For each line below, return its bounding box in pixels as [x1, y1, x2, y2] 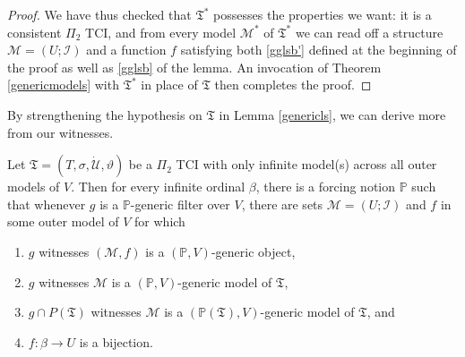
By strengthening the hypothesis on [7, 105, 202, 123]
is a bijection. [79, 332, 153, 351]
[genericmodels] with [7, 75, 119, 94]
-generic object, [211, 242, 296, 260]
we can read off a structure [295, 22, 443, 41]
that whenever [7, 194, 86, 213]
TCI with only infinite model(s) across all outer [176, 155, 437, 174]
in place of [141, 75, 198, 94]
